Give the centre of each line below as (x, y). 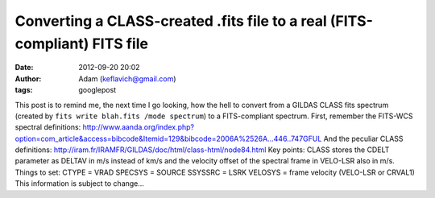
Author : (28, 78)
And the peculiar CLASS (363, 138)
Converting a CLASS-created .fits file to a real (171, 21)
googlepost (97, 90)
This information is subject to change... (80, 184)
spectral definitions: (48, 127)
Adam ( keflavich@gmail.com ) (127, 78)
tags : (24, 90)
